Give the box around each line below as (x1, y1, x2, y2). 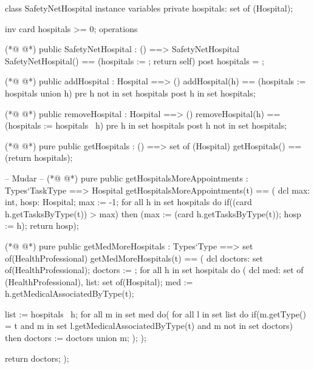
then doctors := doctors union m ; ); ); (5, 331, 146, 344)
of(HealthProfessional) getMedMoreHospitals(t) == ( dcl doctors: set (5, 251, 264, 264)
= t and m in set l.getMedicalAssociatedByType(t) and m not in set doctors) (5, 319, 293, 332)
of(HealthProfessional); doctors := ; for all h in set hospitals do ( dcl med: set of (5, 263, 304, 276)
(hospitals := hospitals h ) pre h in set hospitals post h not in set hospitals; (5, 119, 287, 132)
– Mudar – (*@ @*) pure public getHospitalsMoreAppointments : (5, 171, 248, 184)
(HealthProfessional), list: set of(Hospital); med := (5, 275, 193, 288)
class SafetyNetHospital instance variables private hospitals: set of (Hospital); (5, 2, 293, 14)
